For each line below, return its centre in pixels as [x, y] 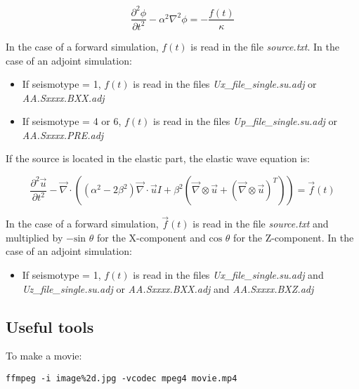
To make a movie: [44, 356]
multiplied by [34, 237]
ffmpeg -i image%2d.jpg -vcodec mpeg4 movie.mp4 [122, 379]
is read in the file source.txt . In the [265, 46]
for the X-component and [151, 237]
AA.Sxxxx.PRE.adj [63, 134]
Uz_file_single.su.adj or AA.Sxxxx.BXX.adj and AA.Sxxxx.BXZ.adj [168, 288]
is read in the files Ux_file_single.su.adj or [225, 84]
